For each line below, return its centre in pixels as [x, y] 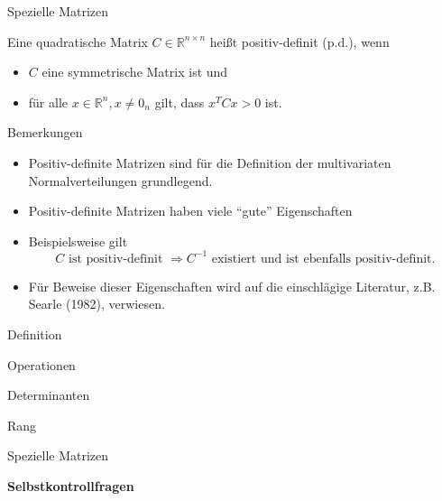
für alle [48, 102]
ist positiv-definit [116, 259]
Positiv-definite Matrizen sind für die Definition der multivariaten [210, 162]
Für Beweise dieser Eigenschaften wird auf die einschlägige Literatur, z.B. [232, 286]
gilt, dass [180, 102]
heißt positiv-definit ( [268, 41]
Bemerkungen [45, 132]
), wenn [369, 41]
